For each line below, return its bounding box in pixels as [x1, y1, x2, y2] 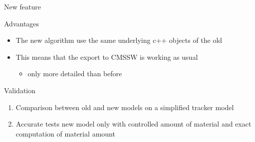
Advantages [4, 18, 39, 28]
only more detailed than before [27, 68, 122, 79]
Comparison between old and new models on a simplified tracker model [15, 102, 234, 112]
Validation [4, 85, 36, 95]
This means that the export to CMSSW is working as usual [15, 51, 198, 62]
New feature [4, 1, 41, 11]
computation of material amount [15, 128, 115, 139]
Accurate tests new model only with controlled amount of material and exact [15, 119, 252, 129]
